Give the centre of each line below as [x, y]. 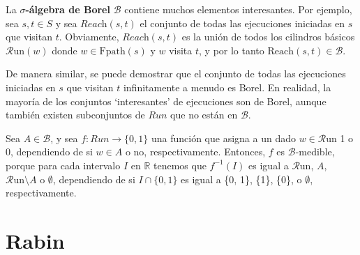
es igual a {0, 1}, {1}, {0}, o [241, 179]
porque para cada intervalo [63, 165]
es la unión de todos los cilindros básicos [268, 37]
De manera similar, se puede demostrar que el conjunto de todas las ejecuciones [176, 74]
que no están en [204, 115]
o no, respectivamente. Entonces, [195, 152]
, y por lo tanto [232, 50]
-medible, [315, 152]
